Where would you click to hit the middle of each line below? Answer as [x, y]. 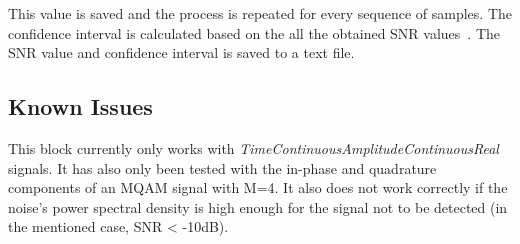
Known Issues [80, 106]
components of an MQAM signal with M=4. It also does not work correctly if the [258, 187]
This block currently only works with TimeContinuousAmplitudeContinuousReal [253, 147]
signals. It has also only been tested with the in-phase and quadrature [222, 167]
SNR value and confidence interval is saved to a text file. [181, 52]
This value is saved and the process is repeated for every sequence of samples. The [260, 13]
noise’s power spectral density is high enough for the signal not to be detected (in [258, 206]
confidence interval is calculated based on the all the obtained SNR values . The [254, 32]
